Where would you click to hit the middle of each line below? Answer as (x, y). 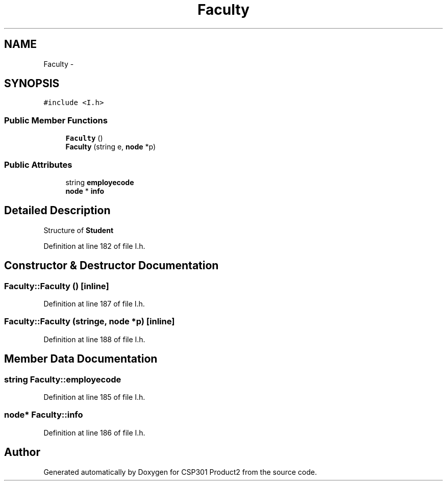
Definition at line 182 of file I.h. (94, 246)
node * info (85, 191)
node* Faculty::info (44, 415)
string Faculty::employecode (63, 379)
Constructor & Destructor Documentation (111, 266)
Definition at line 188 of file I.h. (94, 339)
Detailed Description (57, 211)
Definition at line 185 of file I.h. (94, 397)
